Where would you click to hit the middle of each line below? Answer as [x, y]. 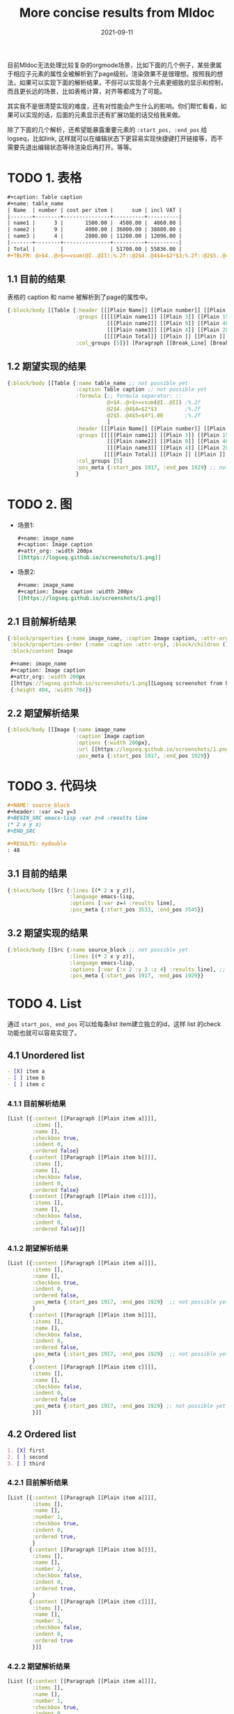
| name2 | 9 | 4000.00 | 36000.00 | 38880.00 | [95, 230]
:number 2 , [48, 1569]
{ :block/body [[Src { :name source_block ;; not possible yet [98, 950]
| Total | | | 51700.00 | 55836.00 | [95, 249]
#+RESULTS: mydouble [37, 844]
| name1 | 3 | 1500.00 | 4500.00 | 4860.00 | [95, 223]
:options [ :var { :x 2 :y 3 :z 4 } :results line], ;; [148, 970]
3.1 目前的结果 [37, 874]
